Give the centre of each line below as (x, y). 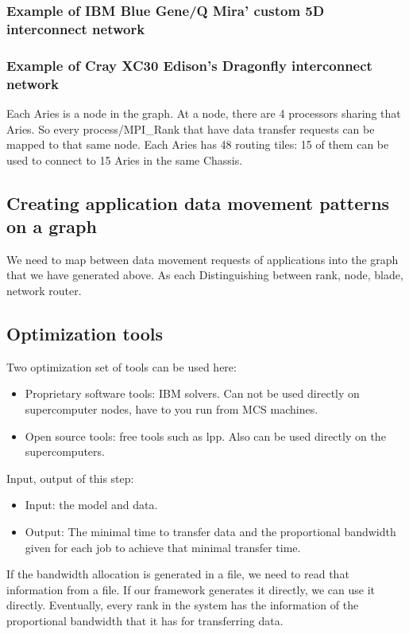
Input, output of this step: (70, 478)
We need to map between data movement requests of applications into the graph (203, 259)
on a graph (52, 226)
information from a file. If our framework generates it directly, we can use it (191, 589)
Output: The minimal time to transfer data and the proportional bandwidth (210, 532)
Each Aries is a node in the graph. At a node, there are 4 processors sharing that (204, 113)
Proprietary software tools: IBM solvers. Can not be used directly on (192, 393)
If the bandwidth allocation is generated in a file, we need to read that (178, 574)
